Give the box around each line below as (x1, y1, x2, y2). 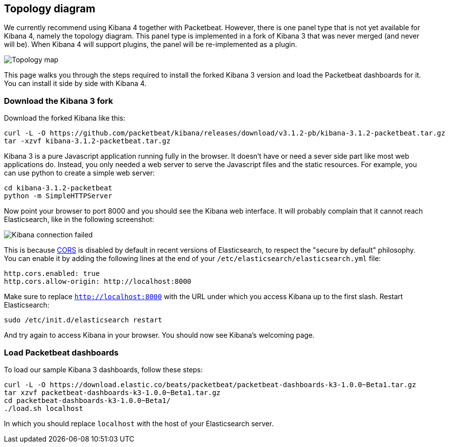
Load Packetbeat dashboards (4, 347, 119, 358)
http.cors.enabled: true (4, 269, 100, 278)
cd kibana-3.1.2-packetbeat (4, 184, 113, 192)
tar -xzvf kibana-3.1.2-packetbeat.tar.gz (4, 137, 171, 145)
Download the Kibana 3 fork (4, 95, 113, 106)
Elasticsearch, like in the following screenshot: (4, 215, 155, 224)
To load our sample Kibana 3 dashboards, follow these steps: (4, 365, 203, 374)
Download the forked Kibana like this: (4, 114, 125, 123)
